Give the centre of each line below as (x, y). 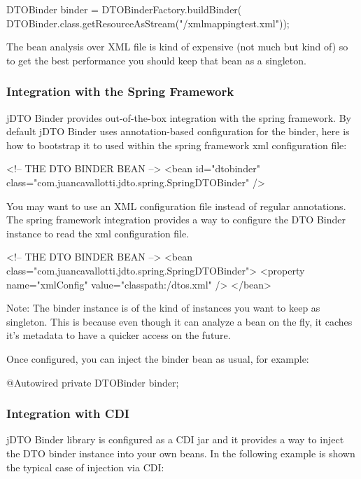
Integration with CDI (68, 414)
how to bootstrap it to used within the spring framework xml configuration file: (177, 145)
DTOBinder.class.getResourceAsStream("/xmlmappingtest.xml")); (148, 23)
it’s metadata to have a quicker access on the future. (119, 335)
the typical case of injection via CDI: (85, 467)
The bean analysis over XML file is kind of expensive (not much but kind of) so (177, 47)
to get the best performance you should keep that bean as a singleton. (156, 60)
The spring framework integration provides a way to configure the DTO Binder (176, 220)
